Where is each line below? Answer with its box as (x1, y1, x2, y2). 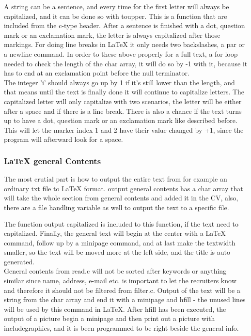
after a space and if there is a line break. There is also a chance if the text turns (4, 106, 242, 116)
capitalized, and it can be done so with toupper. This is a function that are (4, 11, 227, 21)
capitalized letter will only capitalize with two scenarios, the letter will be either (4, 96, 242, 106)
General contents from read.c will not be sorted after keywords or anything (4, 266, 227, 276)
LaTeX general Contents (4, 154, 101, 167)
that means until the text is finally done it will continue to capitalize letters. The (4, 87, 245, 97)
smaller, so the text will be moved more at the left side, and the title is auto (4, 247, 230, 257)
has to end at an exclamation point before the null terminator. (4, 68, 189, 78)
